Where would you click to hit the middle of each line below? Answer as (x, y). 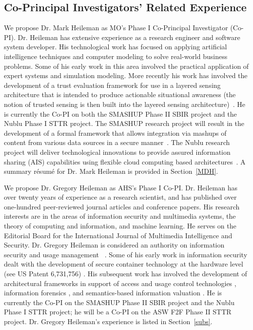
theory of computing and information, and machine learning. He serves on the (120, 226)
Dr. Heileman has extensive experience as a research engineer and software (129, 37)
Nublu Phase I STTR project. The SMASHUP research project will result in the (124, 123)
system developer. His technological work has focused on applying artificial (116, 47)
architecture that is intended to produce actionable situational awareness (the (120, 94)
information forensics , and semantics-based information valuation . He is (113, 293)
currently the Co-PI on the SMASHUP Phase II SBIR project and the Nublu (119, 302)
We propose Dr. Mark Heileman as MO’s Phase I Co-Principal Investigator (116, 28)
